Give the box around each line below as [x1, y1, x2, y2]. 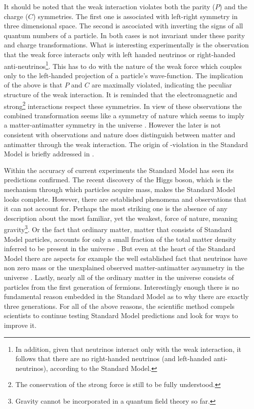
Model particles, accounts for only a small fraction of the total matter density [4, 234, 236, 244]
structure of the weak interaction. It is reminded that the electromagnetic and [4, 89, 237, 99]
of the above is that [4, 80, 63, 90]
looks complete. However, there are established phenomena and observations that [4, 194, 247, 204]
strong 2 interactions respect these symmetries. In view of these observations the [4, 99, 242, 111]
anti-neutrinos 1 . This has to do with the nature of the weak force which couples [4, 59, 242, 71]
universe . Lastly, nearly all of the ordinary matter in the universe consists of [4, 272, 234, 282]
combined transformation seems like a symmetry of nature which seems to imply [4, 110, 245, 120]
